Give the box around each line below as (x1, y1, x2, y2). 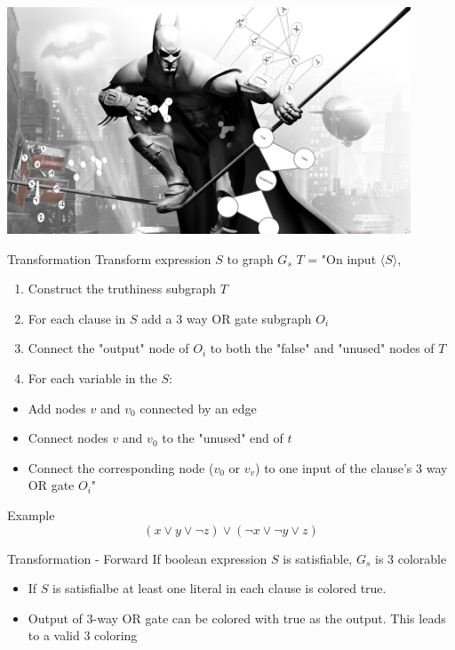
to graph (227, 249, 274, 268)
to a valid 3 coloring (28, 626, 138, 645)
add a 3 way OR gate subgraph (141, 309, 312, 327)
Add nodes (28, 398, 86, 417)
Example (7, 506, 55, 525)
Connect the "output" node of (28, 339, 189, 357)
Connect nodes (28, 429, 108, 447)
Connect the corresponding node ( (28, 458, 214, 477)
